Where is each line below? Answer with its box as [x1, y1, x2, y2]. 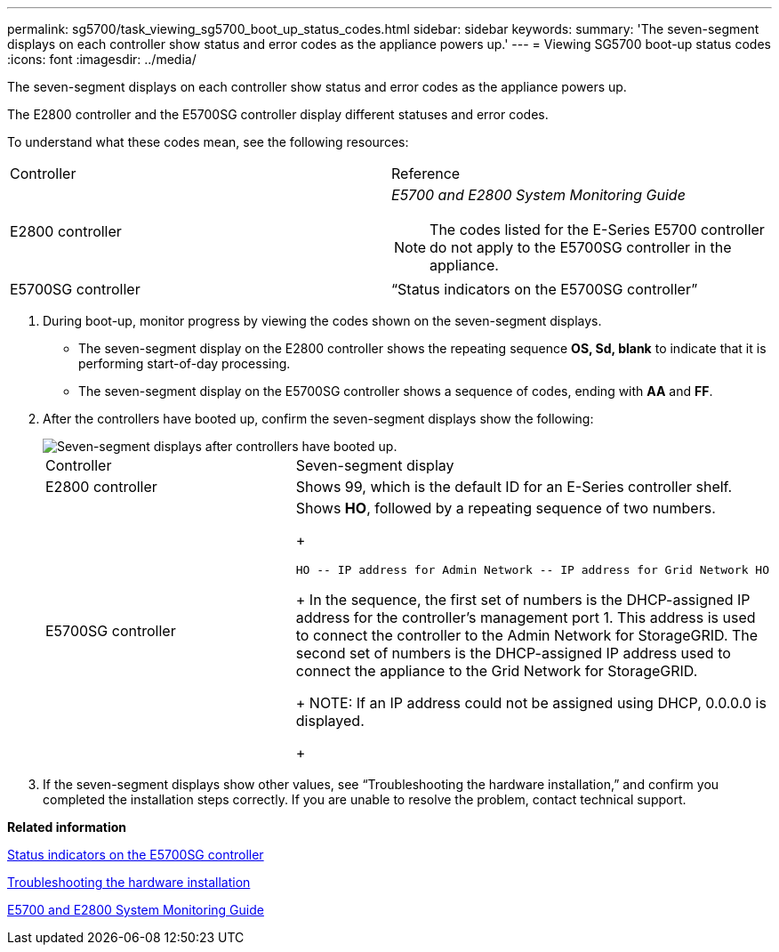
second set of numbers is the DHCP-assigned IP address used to [295, 644, 731, 662]
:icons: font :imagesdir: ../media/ [7, 52, 197, 67]
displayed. [295, 712, 365, 730]
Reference [391, 165, 461, 182]
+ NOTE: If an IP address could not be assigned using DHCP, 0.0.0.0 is [295, 694, 767, 712]
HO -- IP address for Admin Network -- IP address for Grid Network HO [295, 563, 769, 577]
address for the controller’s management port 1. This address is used [295, 609, 756, 626]
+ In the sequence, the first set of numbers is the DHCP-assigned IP [295, 591, 751, 609]
